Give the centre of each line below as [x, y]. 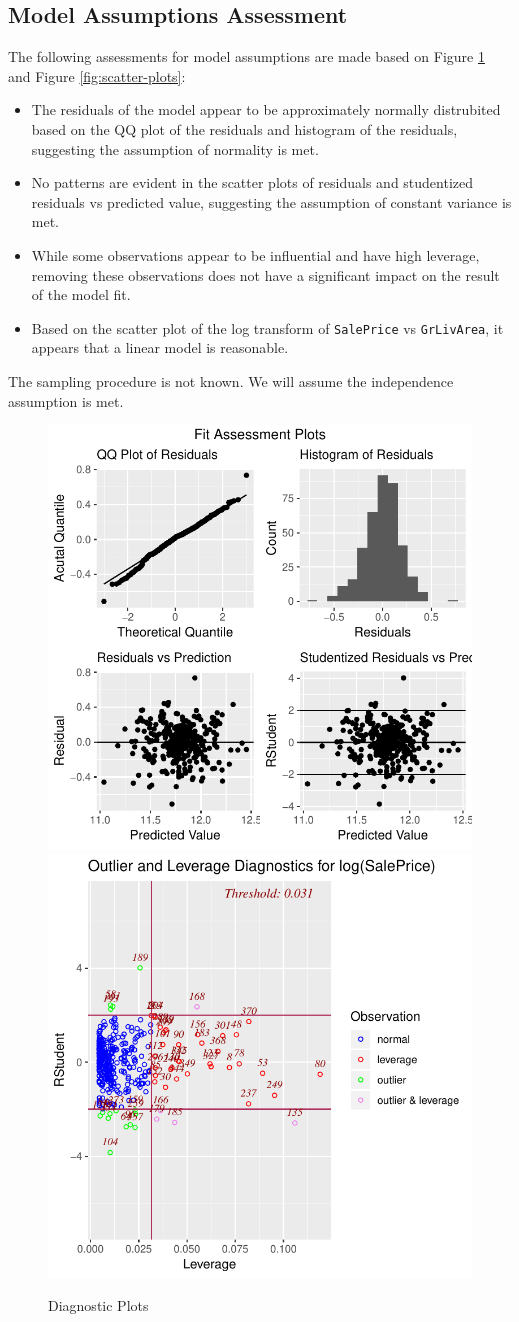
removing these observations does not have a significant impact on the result [265, 274]
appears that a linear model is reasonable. [160, 347]
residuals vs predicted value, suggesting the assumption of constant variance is [271, 201]
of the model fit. [81, 294]
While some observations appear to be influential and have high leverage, [255, 254]
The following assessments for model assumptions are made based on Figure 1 [246, 56]
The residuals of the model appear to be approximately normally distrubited [266, 109]
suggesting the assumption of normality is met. [175, 148]
